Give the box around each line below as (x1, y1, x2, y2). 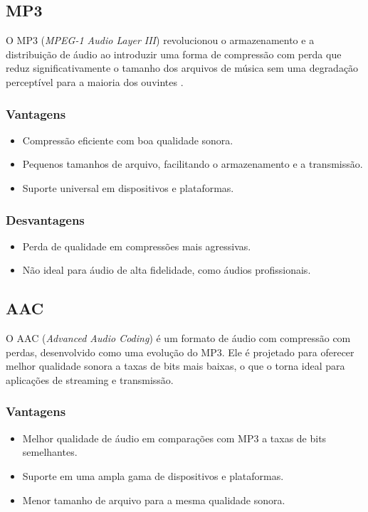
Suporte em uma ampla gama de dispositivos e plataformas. (22, 468, 284, 483)
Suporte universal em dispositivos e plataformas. (22, 180, 234, 195)
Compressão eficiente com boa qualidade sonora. (22, 132, 233, 147)
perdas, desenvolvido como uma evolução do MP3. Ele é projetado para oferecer (6, 344, 354, 359)
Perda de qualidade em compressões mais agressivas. (22, 238, 251, 253)
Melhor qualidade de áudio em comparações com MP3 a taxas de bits (22, 430, 327, 445)
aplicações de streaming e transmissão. (6, 372, 174, 387)
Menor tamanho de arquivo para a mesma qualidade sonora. (22, 492, 285, 507)
